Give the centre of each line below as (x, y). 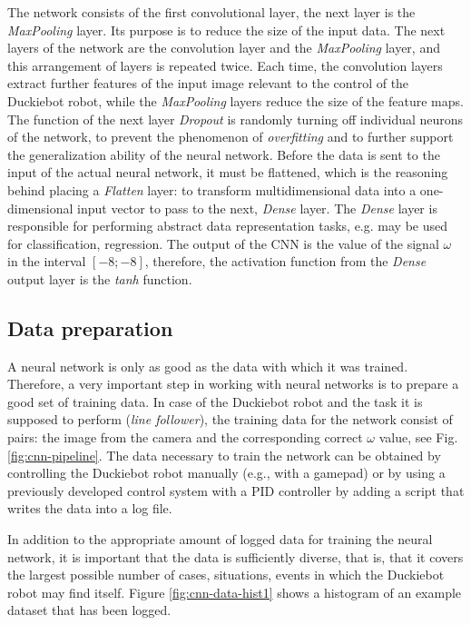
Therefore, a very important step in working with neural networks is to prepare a (233, 384)
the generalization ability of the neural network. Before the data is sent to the (224, 154)
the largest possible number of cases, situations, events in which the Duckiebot (226, 575)
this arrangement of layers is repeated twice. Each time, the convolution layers (225, 65)
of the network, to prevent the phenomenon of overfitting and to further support (231, 137)
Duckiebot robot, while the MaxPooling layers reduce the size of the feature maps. (235, 100)
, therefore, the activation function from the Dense (285, 261)
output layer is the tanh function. (100, 278)
